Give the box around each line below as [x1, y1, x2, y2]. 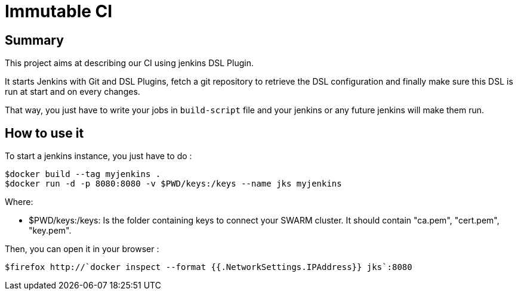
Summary [5, 32, 64, 48]
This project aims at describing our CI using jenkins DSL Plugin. [5, 58, 254, 69]
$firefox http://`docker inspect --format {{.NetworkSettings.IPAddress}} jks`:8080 [5, 262, 412, 272]
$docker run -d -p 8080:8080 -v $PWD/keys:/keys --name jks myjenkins [5, 179, 342, 189]
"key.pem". [29, 225, 72, 236]
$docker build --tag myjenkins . [5, 169, 161, 179]
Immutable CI [5, 1, 113, 21]
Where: [5, 197, 33, 207]
